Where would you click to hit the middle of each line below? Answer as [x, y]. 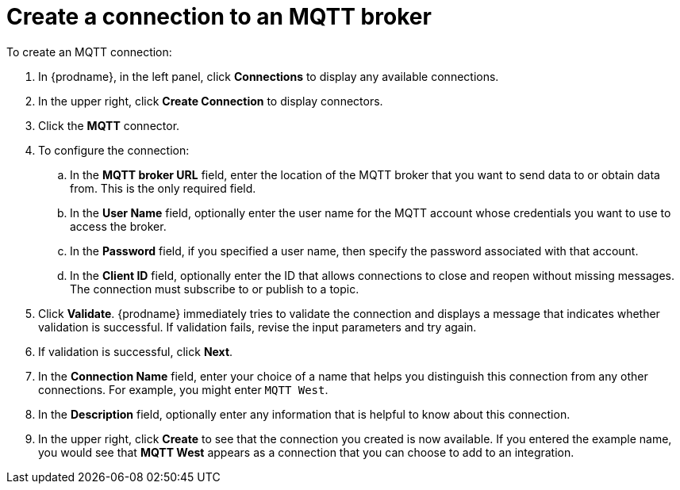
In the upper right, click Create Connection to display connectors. [211, 101]
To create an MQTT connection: [89, 52]
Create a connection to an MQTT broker [219, 17]
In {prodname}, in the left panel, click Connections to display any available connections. [269, 76]
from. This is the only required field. [163, 188]
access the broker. [118, 226]
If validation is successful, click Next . [136, 351]
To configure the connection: [114, 150]
